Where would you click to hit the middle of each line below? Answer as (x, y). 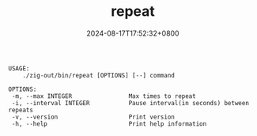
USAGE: (19, 68)
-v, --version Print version (93, 117)
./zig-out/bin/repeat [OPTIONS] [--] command (99, 75)
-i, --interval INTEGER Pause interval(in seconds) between (130, 103)
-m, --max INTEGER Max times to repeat (104, 96)
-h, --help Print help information (109, 124)
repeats (21, 110)
